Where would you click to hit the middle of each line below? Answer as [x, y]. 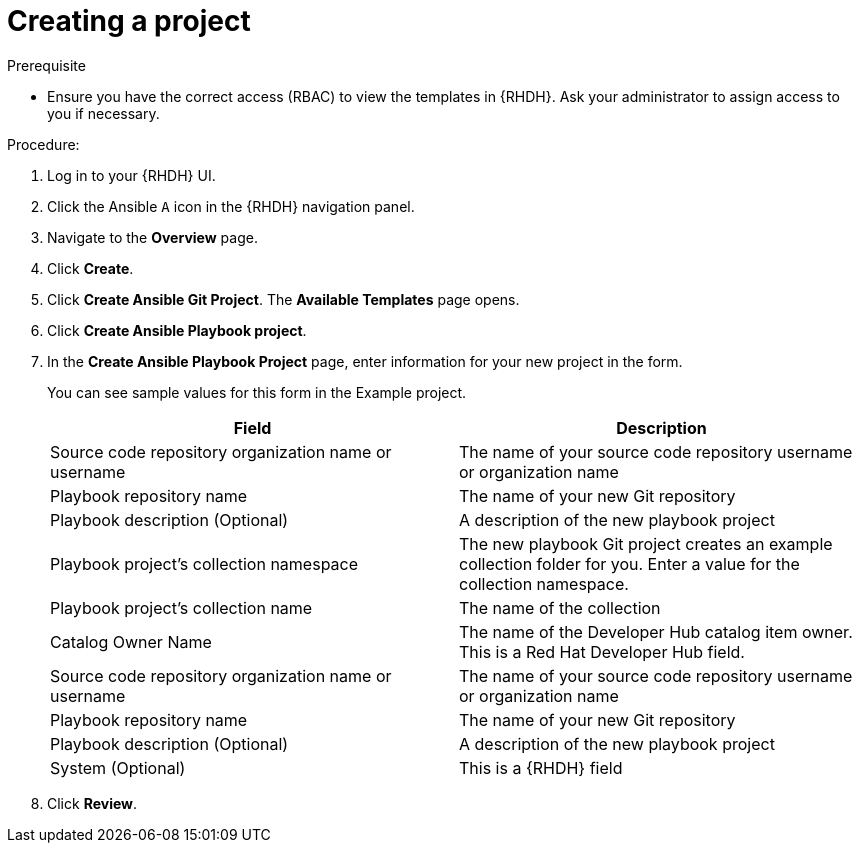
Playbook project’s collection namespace [204, 563]
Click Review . [92, 803]
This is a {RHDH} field [541, 767]
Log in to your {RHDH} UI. [131, 175]
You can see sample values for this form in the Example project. [257, 392]
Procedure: [43, 144]
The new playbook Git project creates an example [646, 543]
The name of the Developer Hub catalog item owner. [656, 631]
